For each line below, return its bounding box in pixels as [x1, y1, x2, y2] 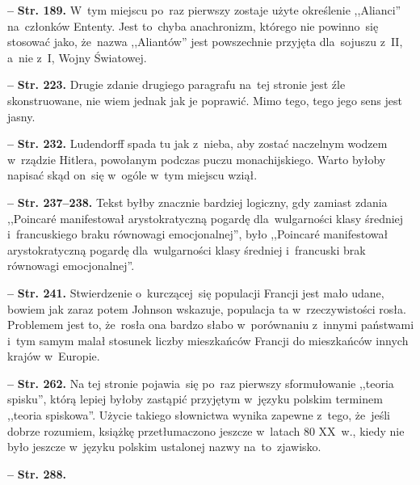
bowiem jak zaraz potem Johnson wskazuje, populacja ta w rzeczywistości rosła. [7, 300, 406, 317]
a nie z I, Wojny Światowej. [7, 48, 147, 65]
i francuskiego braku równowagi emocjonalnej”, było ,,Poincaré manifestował [7, 226, 388, 242]
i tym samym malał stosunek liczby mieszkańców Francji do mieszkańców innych [7, 331, 409, 348]
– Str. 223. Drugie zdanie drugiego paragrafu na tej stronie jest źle [7, 76, 346, 93]
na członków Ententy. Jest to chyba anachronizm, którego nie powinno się [7, 17, 379, 34]
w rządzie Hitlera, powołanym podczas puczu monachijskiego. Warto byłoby [7, 150, 386, 167]
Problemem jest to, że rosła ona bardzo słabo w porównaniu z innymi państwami [7, 316, 414, 333]
